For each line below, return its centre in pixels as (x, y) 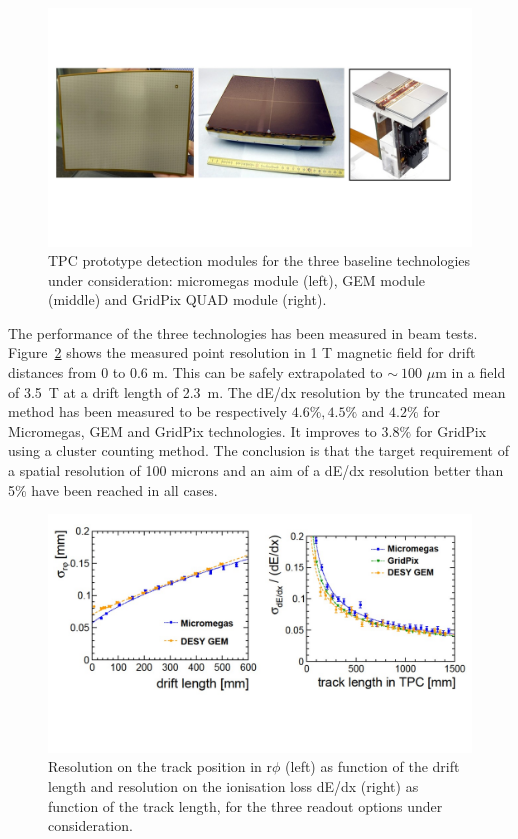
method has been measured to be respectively (148, 411)
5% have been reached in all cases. (113, 489)
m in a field (470, 372)
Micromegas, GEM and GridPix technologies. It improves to (192, 430)
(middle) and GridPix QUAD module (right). (187, 299)
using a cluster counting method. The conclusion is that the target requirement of (258, 450)
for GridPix (451, 430)
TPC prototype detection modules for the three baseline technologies (259, 260)
